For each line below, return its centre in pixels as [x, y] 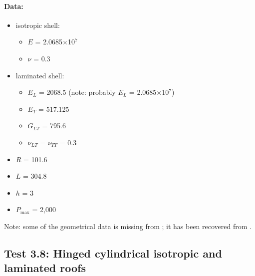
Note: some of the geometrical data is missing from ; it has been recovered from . [128, 226]
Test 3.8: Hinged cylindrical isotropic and [113, 253]
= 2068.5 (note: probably [77, 92]
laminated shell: [40, 75]
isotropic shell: [38, 25]
